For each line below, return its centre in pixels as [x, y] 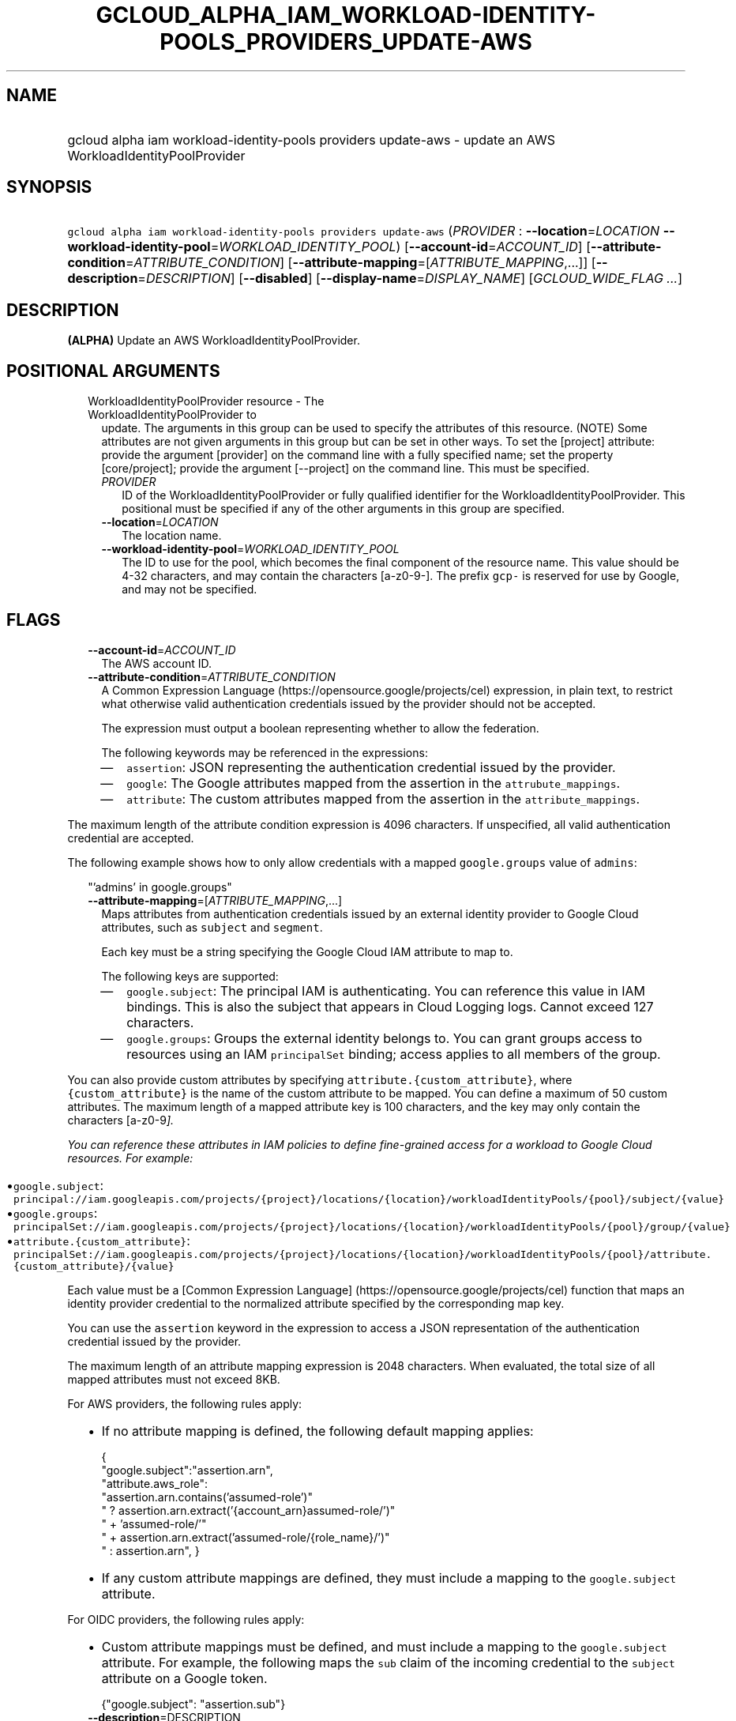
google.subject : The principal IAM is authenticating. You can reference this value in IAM [386, 990]
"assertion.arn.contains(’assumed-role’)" [207, 1497]
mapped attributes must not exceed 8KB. [174, 1379]
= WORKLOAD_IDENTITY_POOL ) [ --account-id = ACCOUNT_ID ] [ [401, 247]
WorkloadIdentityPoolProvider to [172, 415]
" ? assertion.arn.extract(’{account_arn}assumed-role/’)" [248, 1510]
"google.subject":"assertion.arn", [187, 1470]
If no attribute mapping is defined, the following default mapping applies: [317, 1431]
